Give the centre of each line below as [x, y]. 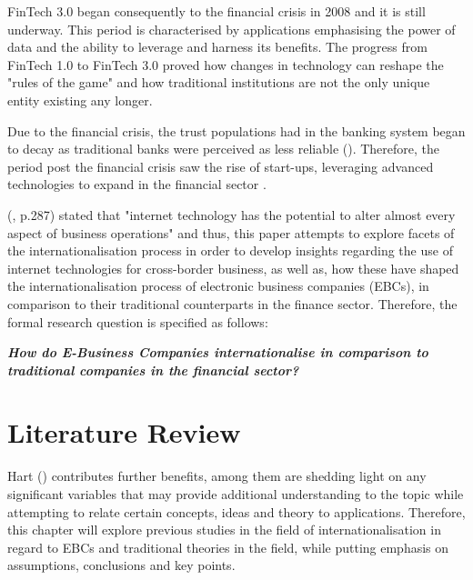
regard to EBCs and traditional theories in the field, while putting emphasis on [228, 547]
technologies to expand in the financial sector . [137, 184]
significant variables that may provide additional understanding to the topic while [236, 494]
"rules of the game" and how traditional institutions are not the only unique [219, 82]
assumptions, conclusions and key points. [121, 565]
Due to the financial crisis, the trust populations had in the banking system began [236, 130]
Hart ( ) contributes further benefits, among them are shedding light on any [217, 476]
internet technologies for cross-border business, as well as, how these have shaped [233, 268]
